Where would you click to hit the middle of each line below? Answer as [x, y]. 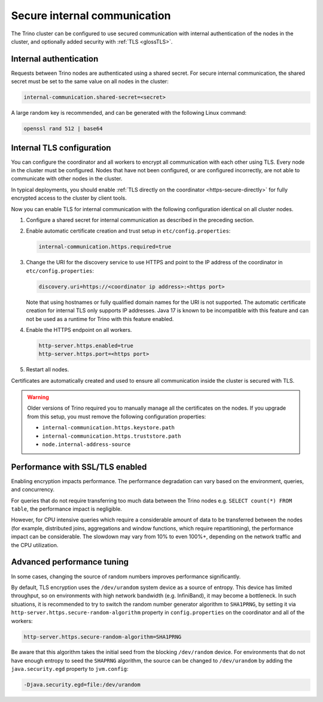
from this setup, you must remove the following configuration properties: [117, 416]
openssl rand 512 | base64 [63, 129]
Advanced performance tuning [70, 562]
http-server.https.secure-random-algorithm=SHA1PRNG [103, 637]
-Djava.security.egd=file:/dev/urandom [82, 685]
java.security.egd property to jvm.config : [70, 669]
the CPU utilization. [35, 545]
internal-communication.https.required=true [105, 247]
